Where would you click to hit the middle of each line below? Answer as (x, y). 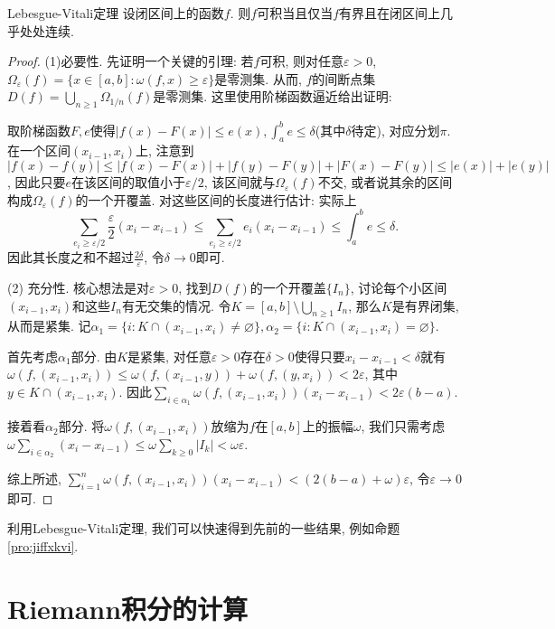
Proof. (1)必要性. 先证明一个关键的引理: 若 (131, 61)
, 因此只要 (37, 182)
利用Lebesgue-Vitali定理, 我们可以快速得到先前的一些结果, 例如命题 (204, 528)
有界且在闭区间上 (390, 13)
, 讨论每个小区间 (399, 287)
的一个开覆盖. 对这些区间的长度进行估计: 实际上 (216, 199)
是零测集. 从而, (258, 78)
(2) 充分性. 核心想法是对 (79, 287)
